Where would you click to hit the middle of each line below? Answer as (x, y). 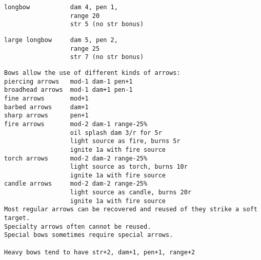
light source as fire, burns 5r (125, 141)
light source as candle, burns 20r (131, 193)
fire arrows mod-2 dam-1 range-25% (76, 124)
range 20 (85, 16)
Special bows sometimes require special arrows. (89, 235)
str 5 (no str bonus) (107, 24)
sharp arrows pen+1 (46, 116)
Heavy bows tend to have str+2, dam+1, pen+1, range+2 (100, 252)
